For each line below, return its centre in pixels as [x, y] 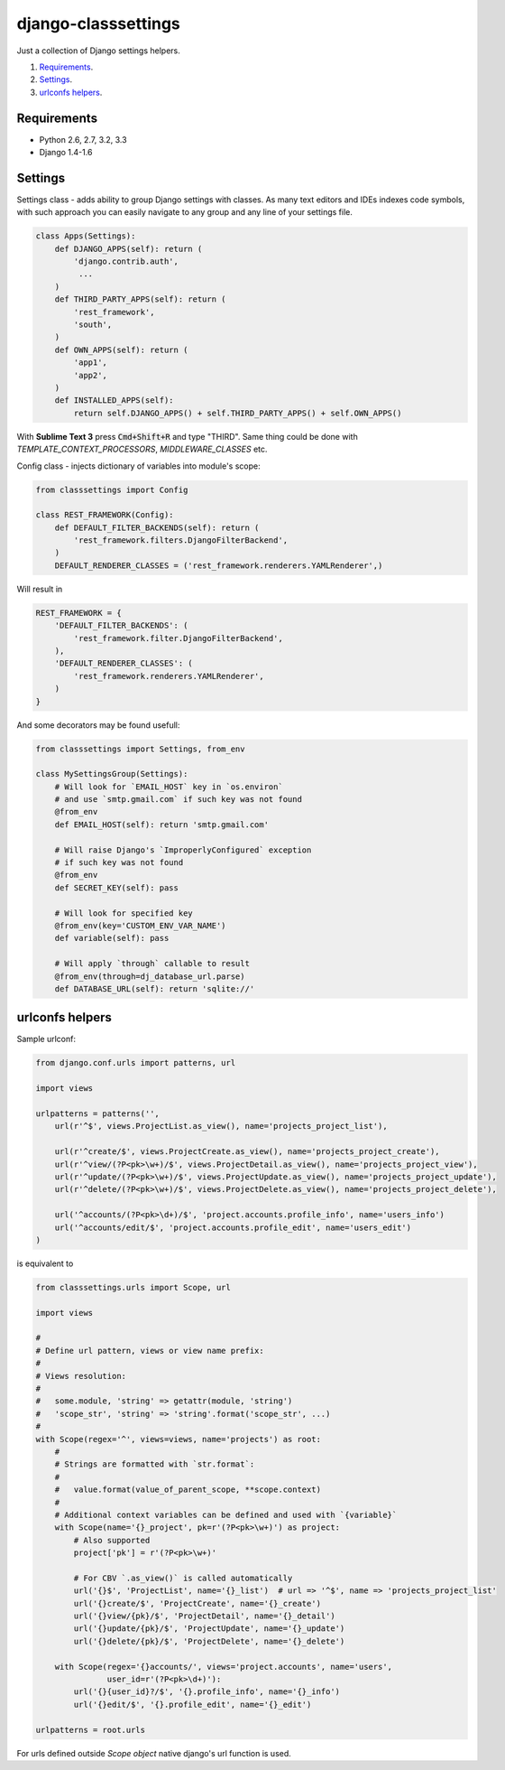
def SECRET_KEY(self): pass [117, 888]
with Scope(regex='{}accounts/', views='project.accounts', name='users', [223, 1667]
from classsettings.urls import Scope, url [133, 1287]
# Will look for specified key [124, 913]
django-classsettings [98, 23]
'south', [93, 325]
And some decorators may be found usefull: [98, 725]
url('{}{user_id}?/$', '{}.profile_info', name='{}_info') [207, 1692]
